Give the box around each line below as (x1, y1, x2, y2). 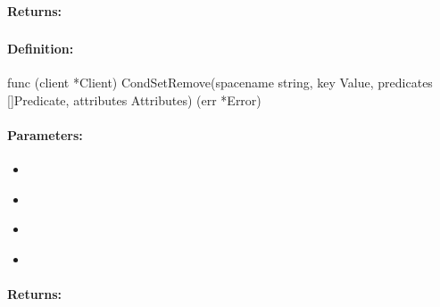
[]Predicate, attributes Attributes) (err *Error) (7, 90, 262, 109)
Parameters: (7, 126, 83, 145)
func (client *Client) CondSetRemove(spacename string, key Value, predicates (7, 73, 433, 92)
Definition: (7, 39, 74, 58)
